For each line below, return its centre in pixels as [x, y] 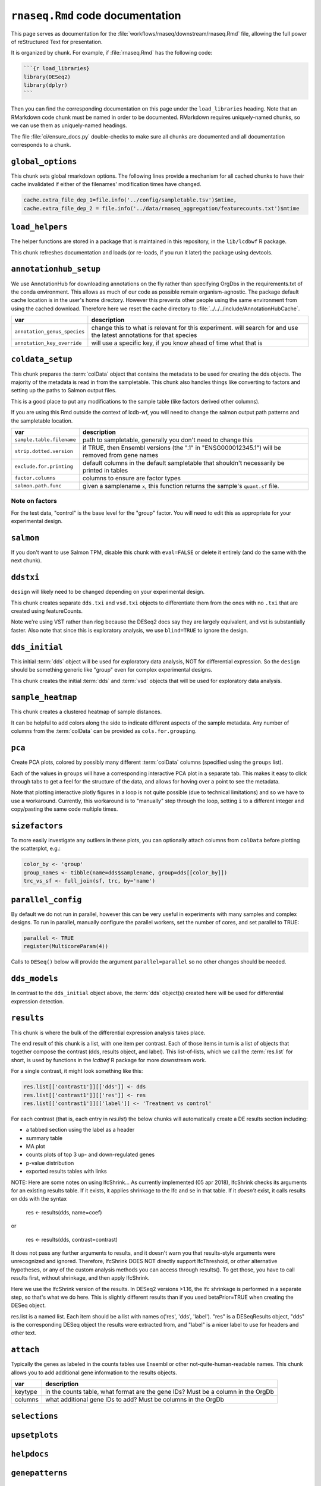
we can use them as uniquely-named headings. [69, 125]
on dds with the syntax [39, 1199]
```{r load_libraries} [56, 69]
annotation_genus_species [50, 331]
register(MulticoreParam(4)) [66, 946]
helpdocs [30, 1454]
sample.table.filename [45, 440]
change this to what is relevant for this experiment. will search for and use [195, 328]
